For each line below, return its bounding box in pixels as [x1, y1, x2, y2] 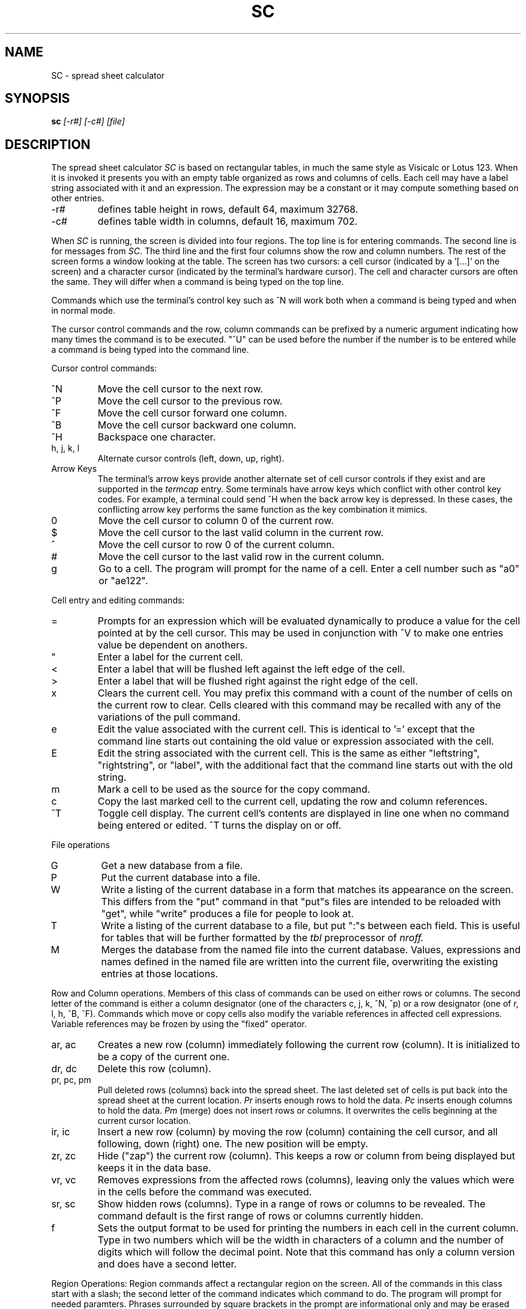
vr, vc [51, 1174, 76, 1186]
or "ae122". [98, 575, 148, 587]
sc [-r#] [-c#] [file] [51, 116, 125, 127]
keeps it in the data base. [97, 1162, 211, 1174]
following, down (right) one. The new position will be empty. [97, 1138, 369, 1150]
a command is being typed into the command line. [51, 344, 249, 355]
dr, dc [51, 1063, 77, 1075]
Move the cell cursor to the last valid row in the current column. [98, 551, 384, 563]
